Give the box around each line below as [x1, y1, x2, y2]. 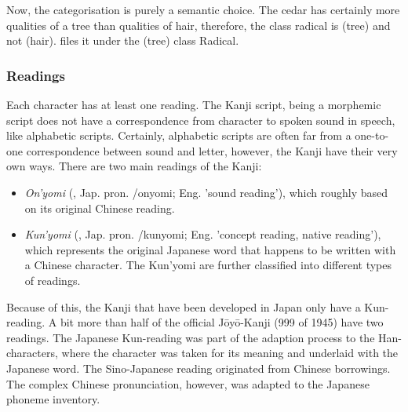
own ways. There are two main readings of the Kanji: [6, 158, 262, 174]
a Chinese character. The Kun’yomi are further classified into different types [24, 257, 392, 273]
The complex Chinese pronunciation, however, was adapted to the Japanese [6, 375, 370, 392]
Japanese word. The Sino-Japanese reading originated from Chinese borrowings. [6, 359, 391, 376]
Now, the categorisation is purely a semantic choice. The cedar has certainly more [6, 2, 400, 17]
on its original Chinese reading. [24, 199, 175, 216]
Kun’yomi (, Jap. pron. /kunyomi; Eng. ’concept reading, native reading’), [24, 226, 381, 242]
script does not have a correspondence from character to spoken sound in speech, [6, 111, 395, 128]
